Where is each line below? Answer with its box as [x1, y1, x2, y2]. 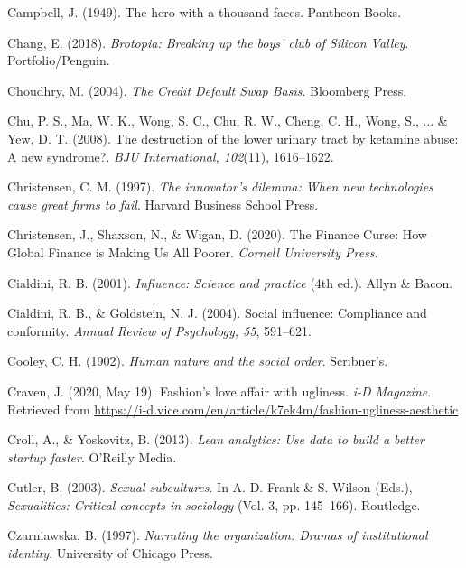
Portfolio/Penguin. [7, 51, 110, 70]
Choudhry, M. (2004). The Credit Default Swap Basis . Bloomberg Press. [7, 80, 407, 99]
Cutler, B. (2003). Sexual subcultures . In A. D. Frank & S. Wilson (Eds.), [7, 478, 413, 497]
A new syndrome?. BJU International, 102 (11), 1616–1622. [7, 146, 334, 165]
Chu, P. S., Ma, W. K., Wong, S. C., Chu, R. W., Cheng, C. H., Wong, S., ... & [7, 111, 448, 130]
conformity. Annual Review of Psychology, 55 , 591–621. [7, 321, 312, 340]
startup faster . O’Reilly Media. [7, 447, 177, 466]
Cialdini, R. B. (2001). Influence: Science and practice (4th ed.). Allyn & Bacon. [7, 273, 453, 292]
